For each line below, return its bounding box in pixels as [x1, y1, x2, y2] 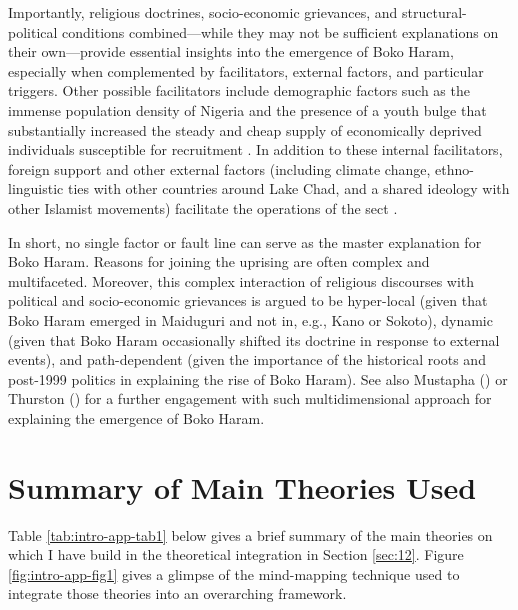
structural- [402, 2, 467, 22]
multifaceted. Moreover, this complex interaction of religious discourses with [8, 270, 475, 291]
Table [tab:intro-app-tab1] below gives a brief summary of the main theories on [8, 524, 493, 545]
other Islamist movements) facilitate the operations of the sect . [8, 197, 398, 218]
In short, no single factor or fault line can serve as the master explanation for [8, 231, 482, 252]
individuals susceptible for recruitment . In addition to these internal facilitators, [8, 139, 503, 160]
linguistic [8, 178, 64, 199]
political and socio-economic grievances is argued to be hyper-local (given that [8, 290, 488, 311]
